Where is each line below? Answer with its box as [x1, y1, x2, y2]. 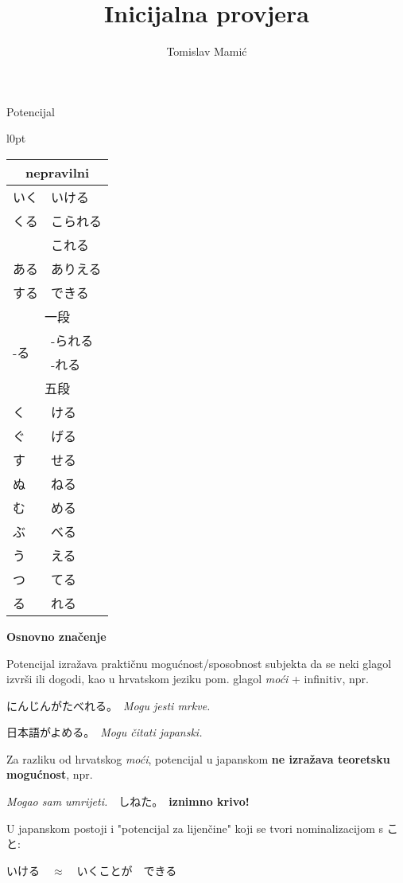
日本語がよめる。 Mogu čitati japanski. [6, 724, 203, 740]
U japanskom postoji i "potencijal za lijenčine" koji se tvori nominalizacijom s [6, 819, 383, 836]
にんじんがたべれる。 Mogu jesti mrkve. [6, 697, 211, 713]
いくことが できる [76, 862, 177, 878]
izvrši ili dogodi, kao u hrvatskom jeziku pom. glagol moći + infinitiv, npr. [6, 670, 369, 687]
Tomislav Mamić [166, 43, 247, 60]
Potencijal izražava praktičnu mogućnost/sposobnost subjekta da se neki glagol [6, 654, 392, 671]
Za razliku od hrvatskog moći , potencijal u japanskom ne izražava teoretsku [6, 750, 390, 767]
